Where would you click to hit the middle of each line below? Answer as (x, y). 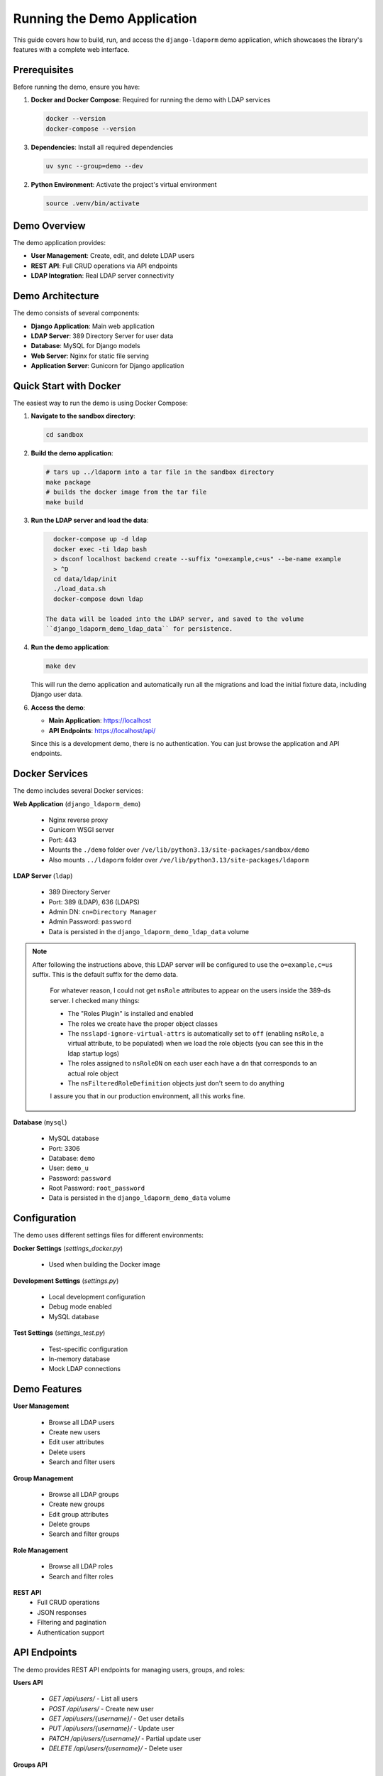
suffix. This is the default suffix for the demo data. (105, 975)
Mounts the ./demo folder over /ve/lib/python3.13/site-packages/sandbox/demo (179, 850)
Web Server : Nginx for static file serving (90, 356)
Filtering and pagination (72, 1623)
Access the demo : (58, 708)
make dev (61, 666)
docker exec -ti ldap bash (100, 549)
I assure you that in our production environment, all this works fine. (148, 1096)
